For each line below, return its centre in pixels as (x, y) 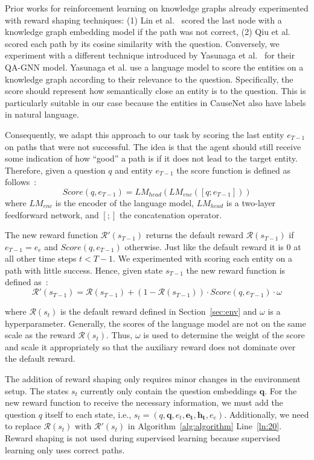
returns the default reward (195, 235)
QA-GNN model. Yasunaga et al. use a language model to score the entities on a (154, 67)
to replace (23, 426)
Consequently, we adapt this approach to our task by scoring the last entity (145, 134)
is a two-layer (251, 202)
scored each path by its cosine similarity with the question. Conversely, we (142, 43)
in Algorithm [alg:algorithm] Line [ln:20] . (205, 426)
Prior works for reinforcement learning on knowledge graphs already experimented (157, 8)
